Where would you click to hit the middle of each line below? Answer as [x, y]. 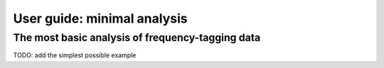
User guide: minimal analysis [100, 18]
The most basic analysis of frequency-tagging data [137, 38]
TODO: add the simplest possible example [75, 55]
